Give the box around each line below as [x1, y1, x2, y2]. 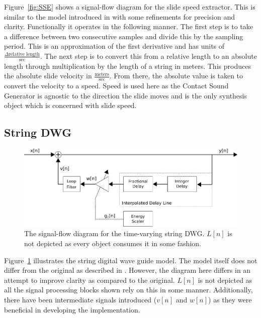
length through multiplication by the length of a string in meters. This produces [4, 60, 251, 71]
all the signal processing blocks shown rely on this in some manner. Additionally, [4, 284, 253, 295]
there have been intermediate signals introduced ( [4, 294, 157, 305]
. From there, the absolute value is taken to [109, 70, 243, 81]
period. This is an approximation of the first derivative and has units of [4, 41, 225, 51]
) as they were [208, 294, 252, 305]
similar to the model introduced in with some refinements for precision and [4, 11, 235, 22]
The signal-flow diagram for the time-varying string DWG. [24, 228, 205, 239]
